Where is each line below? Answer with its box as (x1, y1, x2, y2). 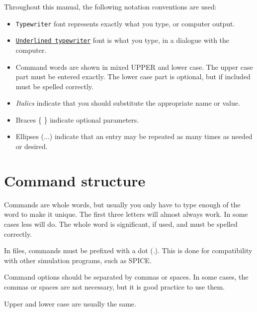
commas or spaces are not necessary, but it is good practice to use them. (4, 281, 225, 292)
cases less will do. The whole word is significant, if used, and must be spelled (4, 218, 238, 229)
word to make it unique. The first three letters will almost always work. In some (4, 209, 248, 219)
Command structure (4, 170, 146, 190)
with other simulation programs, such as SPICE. (4, 255, 152, 265)
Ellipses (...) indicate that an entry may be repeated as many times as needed (15, 131, 253, 142)
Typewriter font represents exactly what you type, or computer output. (15, 18, 235, 28)
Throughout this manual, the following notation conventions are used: (4, 1, 217, 11)
